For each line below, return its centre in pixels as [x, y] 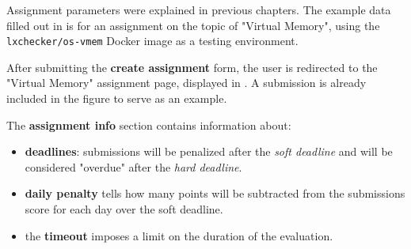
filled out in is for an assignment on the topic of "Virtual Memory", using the [193, 25]
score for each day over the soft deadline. [124, 209]
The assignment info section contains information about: [149, 124]
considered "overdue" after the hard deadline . [133, 166]
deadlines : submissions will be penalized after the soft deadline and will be [209, 151]
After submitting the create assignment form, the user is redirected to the [192, 67]
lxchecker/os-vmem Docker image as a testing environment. [152, 41]
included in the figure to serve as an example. [117, 98]
